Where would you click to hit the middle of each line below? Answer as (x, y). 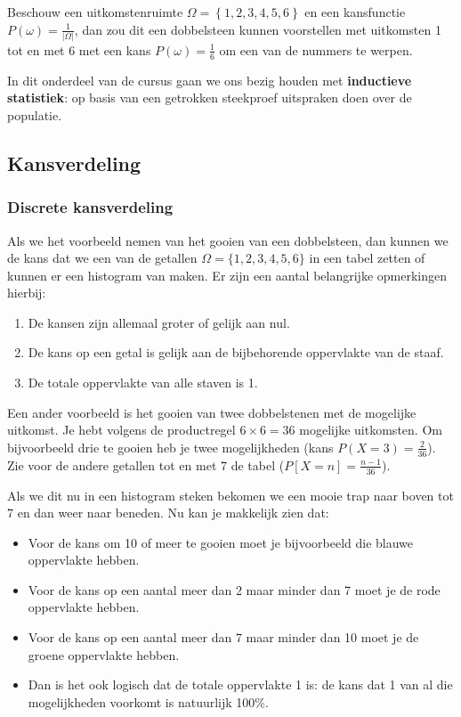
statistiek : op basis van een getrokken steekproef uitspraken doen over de (210, 98)
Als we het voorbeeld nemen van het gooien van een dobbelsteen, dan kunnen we (228, 240)
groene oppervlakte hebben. (104, 654)
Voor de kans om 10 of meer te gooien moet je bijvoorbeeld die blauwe (221, 542)
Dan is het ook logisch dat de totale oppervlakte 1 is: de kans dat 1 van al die (240, 684)
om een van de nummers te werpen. (316, 49)
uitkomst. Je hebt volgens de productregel (121, 430)
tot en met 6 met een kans (79, 49)
